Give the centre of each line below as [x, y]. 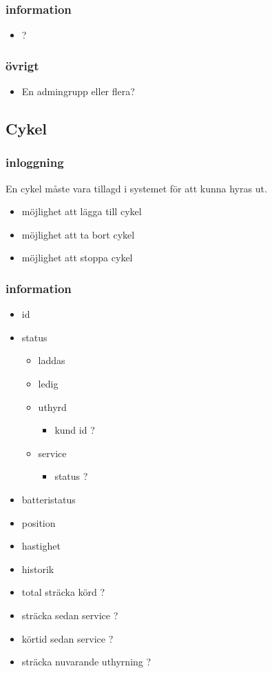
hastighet [41, 546]
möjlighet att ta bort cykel [78, 234]
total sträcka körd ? [63, 592]
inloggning [35, 162]
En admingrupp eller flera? [78, 91]
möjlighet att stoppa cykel [77, 258]
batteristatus [49, 499]
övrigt [22, 65]
